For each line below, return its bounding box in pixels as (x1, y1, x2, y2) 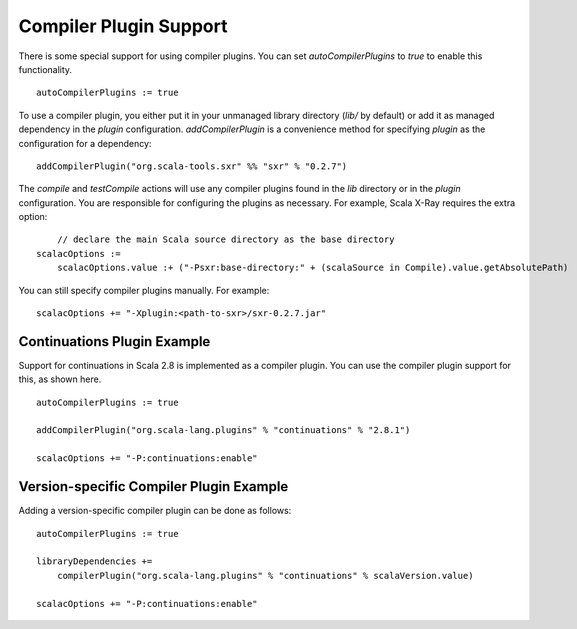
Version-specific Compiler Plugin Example (18, 478, 289, 495)
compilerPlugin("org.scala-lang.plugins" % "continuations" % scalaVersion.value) (56, 570, 474, 581)
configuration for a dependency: (18, 137, 152, 149)
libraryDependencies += (36, 556, 153, 567)
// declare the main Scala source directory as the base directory (56, 234, 395, 245)
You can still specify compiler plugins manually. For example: (18, 284, 270, 296)
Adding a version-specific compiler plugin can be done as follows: (18, 505, 292, 517)
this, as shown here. (18, 373, 102, 385)
